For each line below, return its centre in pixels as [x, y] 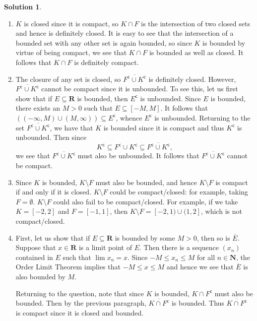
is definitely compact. [106, 62]
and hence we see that [200, 267]
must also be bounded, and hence [146, 182]
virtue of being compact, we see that [71, 52]
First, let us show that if [53, 237]
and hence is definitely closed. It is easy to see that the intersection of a [125, 33]
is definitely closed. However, [192, 79]
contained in [34, 257]
